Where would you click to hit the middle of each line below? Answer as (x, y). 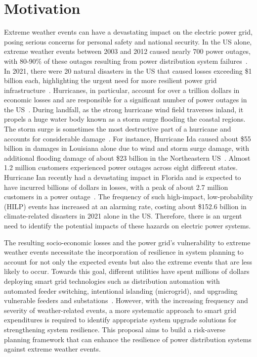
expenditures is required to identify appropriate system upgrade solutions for (120, 320)
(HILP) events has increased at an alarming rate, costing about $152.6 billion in (125, 206)
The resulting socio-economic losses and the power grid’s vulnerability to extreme (127, 242)
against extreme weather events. (52, 349)
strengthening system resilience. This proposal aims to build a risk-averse (115, 329)
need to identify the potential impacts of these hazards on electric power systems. (128, 225)
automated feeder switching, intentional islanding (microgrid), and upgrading (121, 290)
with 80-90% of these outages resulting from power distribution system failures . (126, 61)
